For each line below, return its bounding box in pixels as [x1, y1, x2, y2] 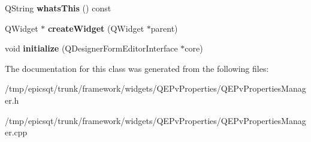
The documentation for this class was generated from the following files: [5, 62, 269, 74]
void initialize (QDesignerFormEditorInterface [5, 42, 178, 55]
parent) [150, 22, 178, 34]
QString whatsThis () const [5, 2, 111, 14]
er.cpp [5, 126, 28, 138]
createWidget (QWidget [47, 22, 144, 34]
